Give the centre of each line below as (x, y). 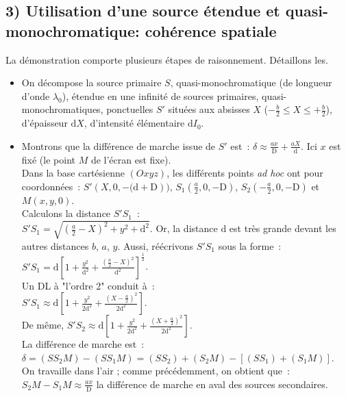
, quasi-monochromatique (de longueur (251, 82)
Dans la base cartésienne (73, 173)
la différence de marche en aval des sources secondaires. (212, 384)
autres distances (55, 245)
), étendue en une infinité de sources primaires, (160, 95)
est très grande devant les (283, 228)
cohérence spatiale (211, 30)
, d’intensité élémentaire (134, 123)
